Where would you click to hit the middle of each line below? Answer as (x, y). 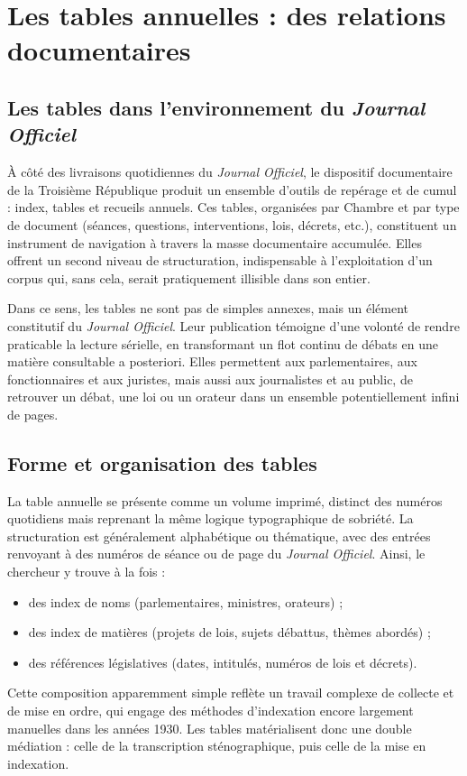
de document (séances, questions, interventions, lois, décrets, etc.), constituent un (232, 224)
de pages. (33, 414)
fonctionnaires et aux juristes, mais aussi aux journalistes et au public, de (210, 379)
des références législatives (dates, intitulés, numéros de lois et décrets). (223, 662)
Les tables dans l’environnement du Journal (216, 107)
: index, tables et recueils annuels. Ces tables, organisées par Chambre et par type (233, 207)
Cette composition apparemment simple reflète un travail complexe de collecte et (231, 693)
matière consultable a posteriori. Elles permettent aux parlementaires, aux (212, 361)
